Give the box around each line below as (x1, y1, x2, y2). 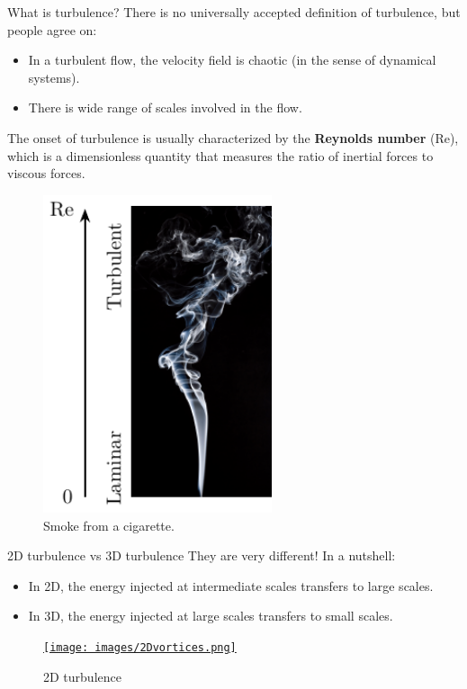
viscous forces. (7, 164, 85, 183)
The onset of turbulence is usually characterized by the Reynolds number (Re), (7, 128, 459, 147)
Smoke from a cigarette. (43, 515, 175, 534)
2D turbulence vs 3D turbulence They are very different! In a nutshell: (7, 546, 396, 565)
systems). (28, 67, 80, 86)
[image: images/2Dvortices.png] (43, 641, 237, 655)
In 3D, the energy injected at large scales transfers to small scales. (28, 606, 393, 625)
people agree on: (7, 20, 97, 39)
